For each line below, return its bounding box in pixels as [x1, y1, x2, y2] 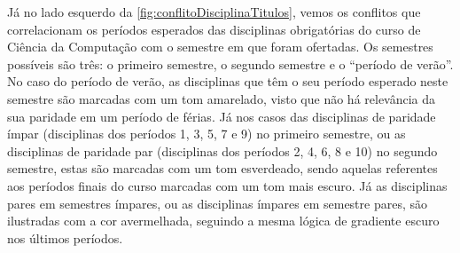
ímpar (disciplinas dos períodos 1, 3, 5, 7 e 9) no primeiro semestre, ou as [7, 124, 406, 143]
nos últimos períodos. [7, 228, 123, 247]
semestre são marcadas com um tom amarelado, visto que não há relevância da [7, 89, 436, 107]
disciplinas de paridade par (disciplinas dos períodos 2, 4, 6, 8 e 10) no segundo [7, 141, 438, 160]
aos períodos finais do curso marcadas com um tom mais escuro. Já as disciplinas [7, 176, 448, 194]
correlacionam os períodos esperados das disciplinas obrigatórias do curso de [7, 20, 421, 38]
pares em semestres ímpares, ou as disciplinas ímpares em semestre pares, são [7, 194, 427, 212]
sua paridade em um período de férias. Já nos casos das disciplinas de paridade [7, 107, 436, 125]
